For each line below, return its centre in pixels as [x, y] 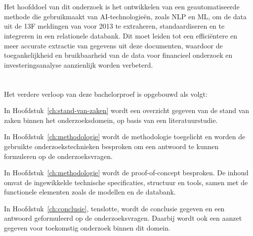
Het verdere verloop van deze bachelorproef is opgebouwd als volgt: [106, 94]
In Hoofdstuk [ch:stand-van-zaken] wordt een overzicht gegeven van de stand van [127, 110]
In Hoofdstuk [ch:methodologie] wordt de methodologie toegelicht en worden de [125, 137]
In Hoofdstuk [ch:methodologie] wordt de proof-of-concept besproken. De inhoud [126, 173]
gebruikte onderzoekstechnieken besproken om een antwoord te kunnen [111, 146]
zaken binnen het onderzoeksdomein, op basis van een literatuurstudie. [111, 120]
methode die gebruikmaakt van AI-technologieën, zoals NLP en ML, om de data [126, 16]
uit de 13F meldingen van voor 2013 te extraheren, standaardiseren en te [114, 26]
